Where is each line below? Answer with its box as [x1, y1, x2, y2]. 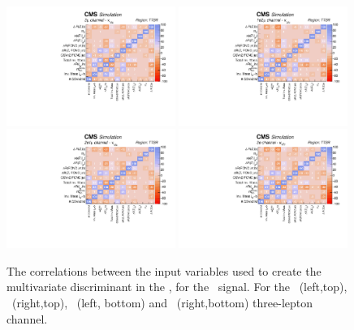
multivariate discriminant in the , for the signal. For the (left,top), [6, 278, 348, 295]
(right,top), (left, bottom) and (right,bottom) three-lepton [11, 294, 313, 311]
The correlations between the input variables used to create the [6, 262, 322, 279]
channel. [6, 310, 48, 327]
